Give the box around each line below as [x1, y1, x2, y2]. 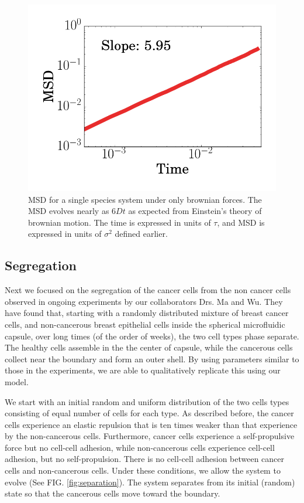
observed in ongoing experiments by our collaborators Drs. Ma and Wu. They [5, 295, 283, 307]
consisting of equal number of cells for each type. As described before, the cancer [5, 407, 294, 419]
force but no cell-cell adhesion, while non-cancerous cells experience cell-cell [5, 441, 275, 453]
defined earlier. [115, 227, 168, 240]
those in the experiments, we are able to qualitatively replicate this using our [5, 364, 281, 376]
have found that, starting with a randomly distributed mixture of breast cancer [5, 307, 289, 319]
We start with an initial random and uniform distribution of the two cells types [5, 395, 289, 407]
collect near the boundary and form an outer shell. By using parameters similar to [5, 352, 299, 365]
